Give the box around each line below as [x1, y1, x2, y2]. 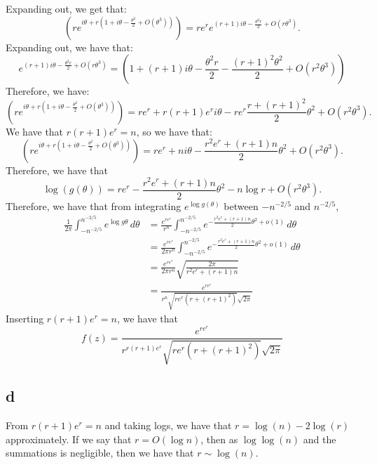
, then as [200, 431, 238, 446]
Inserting [6, 311, 44, 326]
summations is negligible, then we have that [6, 445, 194, 460]
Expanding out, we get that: [6, 1, 127, 15]
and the [303, 431, 336, 446]
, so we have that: [136, 124, 212, 138]
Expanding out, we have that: [6, 39, 133, 54]
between [224, 198, 259, 213]
